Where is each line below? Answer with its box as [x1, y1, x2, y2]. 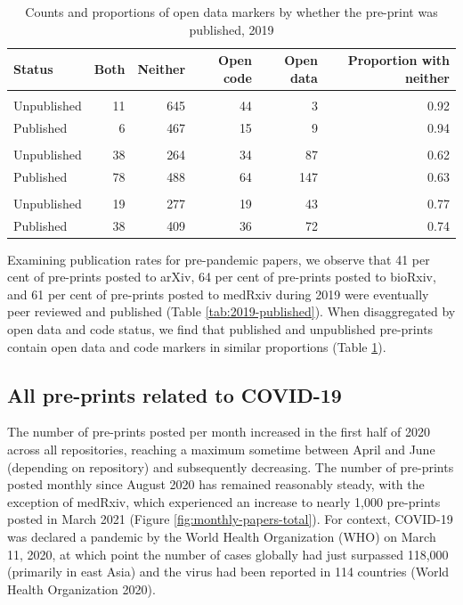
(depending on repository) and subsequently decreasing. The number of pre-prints [7, 457, 454, 476]
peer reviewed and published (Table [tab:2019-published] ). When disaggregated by [7, 302, 456, 321]
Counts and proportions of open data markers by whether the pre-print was [25, 3, 438, 20]
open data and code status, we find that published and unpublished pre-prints [7, 320, 434, 339]
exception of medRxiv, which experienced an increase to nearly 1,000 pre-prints [7, 492, 441, 511]
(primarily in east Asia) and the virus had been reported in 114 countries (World [7, 562, 450, 581]
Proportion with [347, 51, 450, 69]
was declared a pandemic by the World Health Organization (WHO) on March [7, 527, 436, 546]
